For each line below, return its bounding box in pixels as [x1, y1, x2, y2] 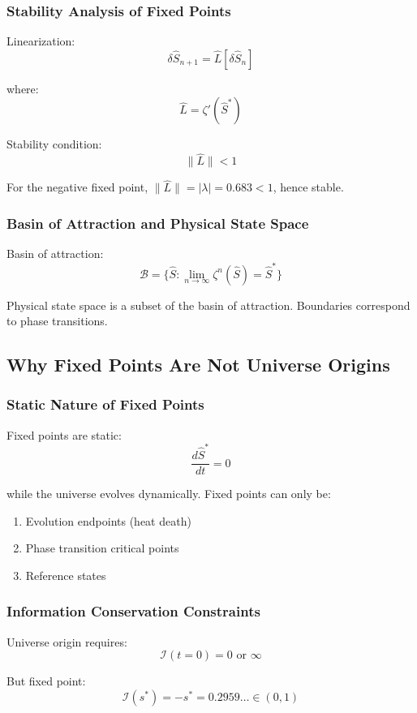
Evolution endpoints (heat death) [25, 512, 191, 529]
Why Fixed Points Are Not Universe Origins [6, 352, 390, 377]
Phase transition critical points [25, 539, 179, 556]
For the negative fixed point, [6, 178, 148, 195]
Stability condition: [6, 135, 102, 152]
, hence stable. [273, 178, 344, 195]
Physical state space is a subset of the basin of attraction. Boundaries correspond [6, 296, 411, 313]
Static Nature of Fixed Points [6, 394, 204, 414]
